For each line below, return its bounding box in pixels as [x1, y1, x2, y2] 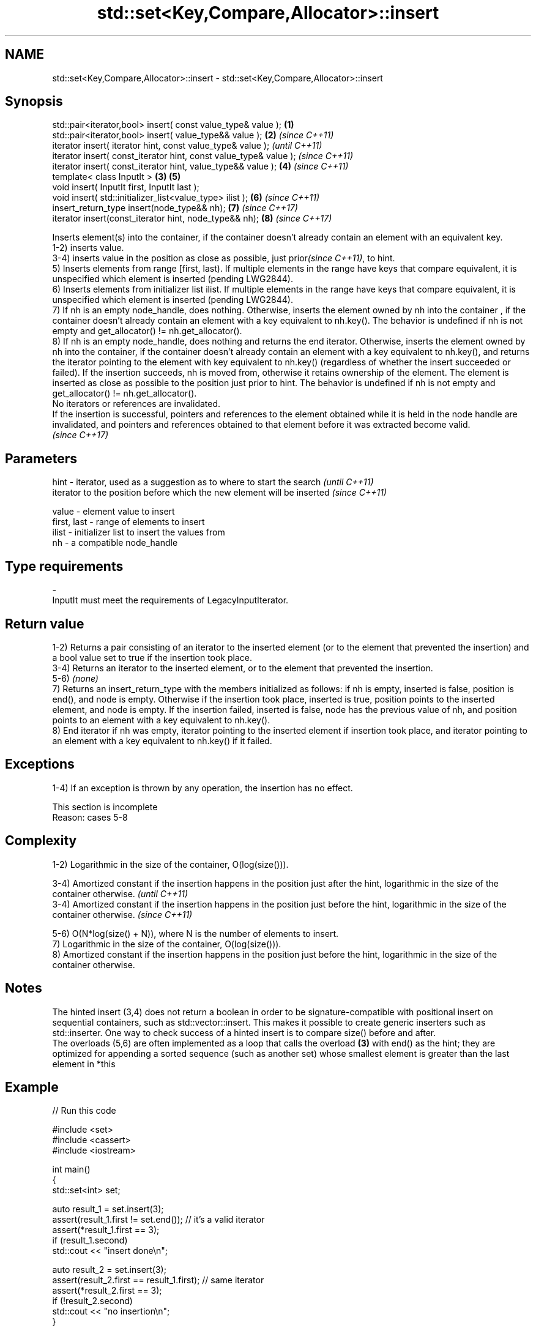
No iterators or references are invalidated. [52, 398, 221, 409]
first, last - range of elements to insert [52, 516, 205, 528]
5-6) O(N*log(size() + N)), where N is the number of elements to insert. [52, 928, 339, 939]
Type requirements [5, 558, 124, 574]
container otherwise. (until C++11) [52, 888, 188, 899]
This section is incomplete [52, 801, 158, 812]
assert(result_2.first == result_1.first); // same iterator [52, 1275, 264, 1286]
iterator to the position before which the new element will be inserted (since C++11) [52, 487, 387, 498]
